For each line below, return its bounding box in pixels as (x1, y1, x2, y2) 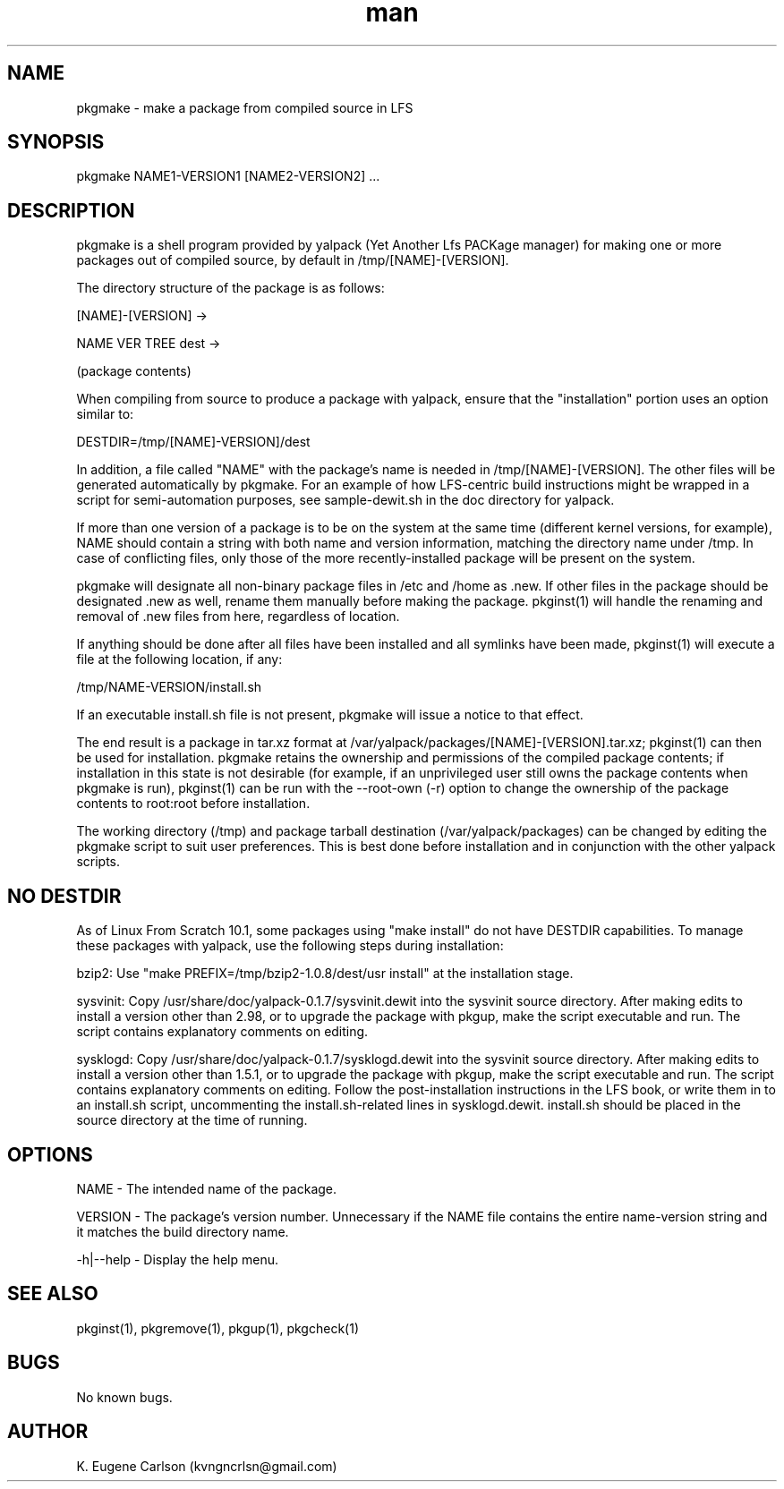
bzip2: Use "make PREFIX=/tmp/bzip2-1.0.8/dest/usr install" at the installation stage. (76, 966, 574, 982)
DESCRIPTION (7, 199, 135, 222)
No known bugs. (76, 1389, 173, 1405)
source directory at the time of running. (76, 1112, 308, 1128)
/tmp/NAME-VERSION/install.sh (76, 679, 262, 695)
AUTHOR (7, 1420, 89, 1443)
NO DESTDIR (7, 884, 122, 907)
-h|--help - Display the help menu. (76, 1251, 278, 1267)
